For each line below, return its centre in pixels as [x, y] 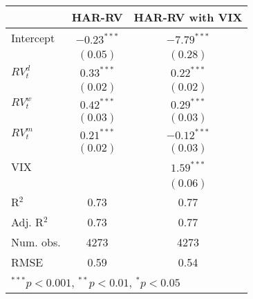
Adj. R [27, 221]
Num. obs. [36, 242]
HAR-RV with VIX [188, 17]
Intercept [33, 38]
